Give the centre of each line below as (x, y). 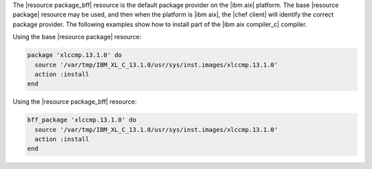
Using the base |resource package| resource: (77, 37)
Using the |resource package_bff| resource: (75, 102)
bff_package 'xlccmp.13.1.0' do (82, 120)
